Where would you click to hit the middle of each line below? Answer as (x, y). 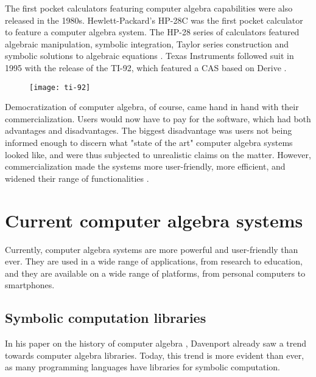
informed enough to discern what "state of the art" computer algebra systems (149, 142)
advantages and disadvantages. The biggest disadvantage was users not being (149, 130)
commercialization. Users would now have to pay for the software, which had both (158, 118)
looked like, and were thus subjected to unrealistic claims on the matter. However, (158, 154)
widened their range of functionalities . (77, 178)
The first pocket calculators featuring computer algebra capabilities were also (149, 8)
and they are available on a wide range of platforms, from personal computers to (155, 273)
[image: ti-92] (60, 87)
